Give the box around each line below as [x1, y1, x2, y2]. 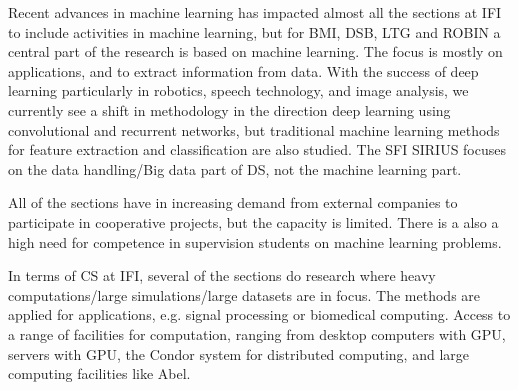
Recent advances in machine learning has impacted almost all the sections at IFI [8, 2, 502, 22]
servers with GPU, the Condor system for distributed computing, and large [8, 343, 469, 364]
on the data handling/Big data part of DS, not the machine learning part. [8, 158, 462, 179]
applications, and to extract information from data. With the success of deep [8, 60, 479, 81]
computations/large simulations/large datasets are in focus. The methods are [8, 284, 481, 305]
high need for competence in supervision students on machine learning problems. [8, 231, 502, 252]
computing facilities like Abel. [8, 363, 191, 384]
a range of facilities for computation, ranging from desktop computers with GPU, [8, 323, 506, 344]
